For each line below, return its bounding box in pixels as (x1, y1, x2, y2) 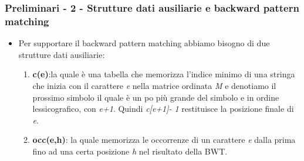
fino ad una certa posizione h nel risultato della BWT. (32, 145, 228, 157)
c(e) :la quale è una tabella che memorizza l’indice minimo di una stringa (32, 68, 295, 80)
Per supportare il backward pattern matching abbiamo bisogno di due (18, 37, 270, 49)
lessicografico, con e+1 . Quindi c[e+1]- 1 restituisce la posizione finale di (32, 102, 294, 115)
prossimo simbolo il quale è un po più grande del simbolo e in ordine (32, 91, 279, 103)
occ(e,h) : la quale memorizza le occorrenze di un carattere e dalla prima (32, 133, 296, 146)
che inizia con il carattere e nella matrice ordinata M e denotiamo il (32, 79, 276, 91)
